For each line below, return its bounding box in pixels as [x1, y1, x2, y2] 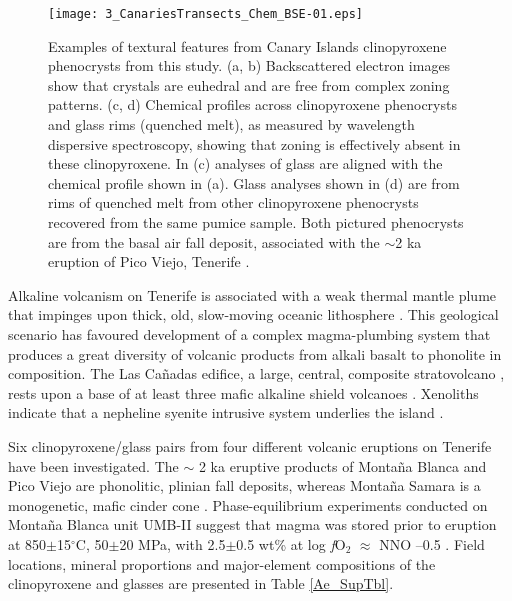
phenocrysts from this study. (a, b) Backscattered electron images [48, 55, 451, 76]
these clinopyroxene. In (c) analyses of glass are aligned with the [48, 153, 443, 174]
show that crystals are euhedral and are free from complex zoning [48, 74, 450, 95]
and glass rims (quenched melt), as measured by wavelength [48, 114, 415, 135]
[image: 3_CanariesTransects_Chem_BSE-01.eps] [48, 7, 363, 21]
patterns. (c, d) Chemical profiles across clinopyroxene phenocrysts [48, 94, 457, 115]
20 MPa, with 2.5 [119, 533, 226, 554]
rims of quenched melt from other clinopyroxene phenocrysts [48, 192, 419, 213]
